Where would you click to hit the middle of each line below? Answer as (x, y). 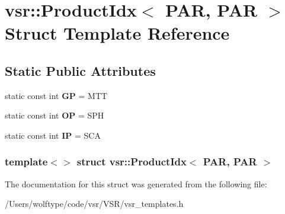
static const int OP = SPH (55, 115)
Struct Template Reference (117, 33)
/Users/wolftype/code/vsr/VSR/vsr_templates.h (94, 204)
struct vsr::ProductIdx (132, 162)
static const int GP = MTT (56, 95)
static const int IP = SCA (53, 135)
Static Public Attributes (80, 70)
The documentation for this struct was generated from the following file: (136, 183)
